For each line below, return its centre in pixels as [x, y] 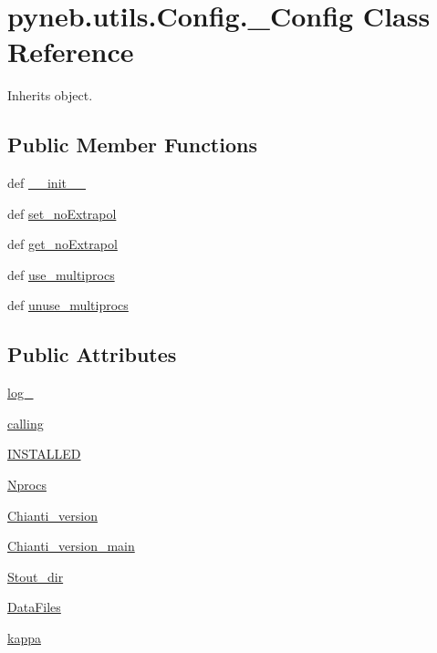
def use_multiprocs [61, 274]
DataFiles [34, 607]
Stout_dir [36, 576]
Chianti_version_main [71, 546]
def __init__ [47, 183]
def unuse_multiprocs [68, 305]
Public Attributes [92, 354]
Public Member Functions [132, 145]
